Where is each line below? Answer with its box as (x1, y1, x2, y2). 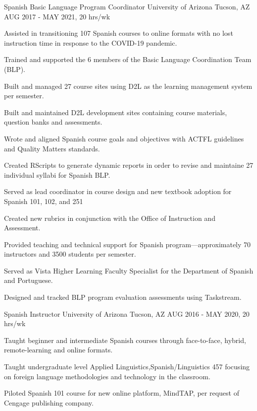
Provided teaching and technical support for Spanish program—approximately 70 (4, 239, 251, 249)
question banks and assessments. (4, 117, 103, 127)
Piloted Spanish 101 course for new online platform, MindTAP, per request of (4, 388, 239, 398)
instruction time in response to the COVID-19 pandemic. (4, 37, 177, 48)
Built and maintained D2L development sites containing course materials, (4, 107, 227, 117)
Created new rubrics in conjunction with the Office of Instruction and (4, 212, 215, 223)
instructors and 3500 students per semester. (4, 249, 136, 259)
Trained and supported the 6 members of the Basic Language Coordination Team (4, 54, 252, 65)
